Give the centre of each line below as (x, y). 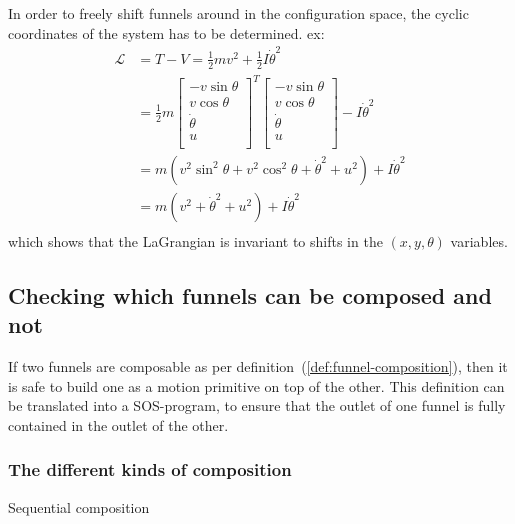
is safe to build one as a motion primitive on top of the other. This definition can (256, 385)
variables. (479, 240)
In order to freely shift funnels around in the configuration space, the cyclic (238, 13)
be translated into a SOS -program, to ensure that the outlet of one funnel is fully (257, 405)
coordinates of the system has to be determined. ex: (166, 32)
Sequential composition (79, 506)
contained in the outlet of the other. (118, 424)
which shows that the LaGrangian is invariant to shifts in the (195, 240)
